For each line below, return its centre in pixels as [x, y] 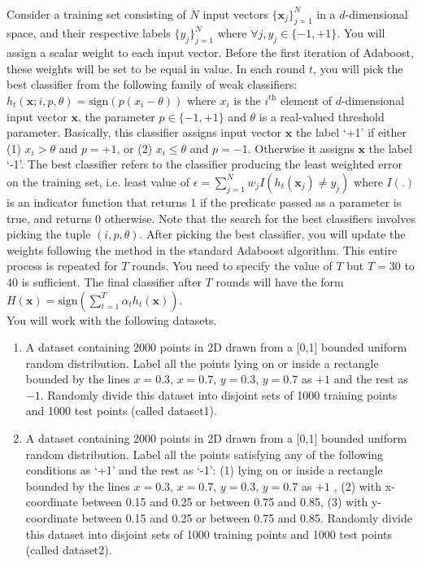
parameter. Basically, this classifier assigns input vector [144, 132]
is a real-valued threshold [322, 116]
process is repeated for [62, 266]
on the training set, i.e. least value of [98, 181]
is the [247, 100]
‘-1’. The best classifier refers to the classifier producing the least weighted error [204, 164]
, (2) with [357, 485]
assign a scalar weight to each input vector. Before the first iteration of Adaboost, [210, 52]
